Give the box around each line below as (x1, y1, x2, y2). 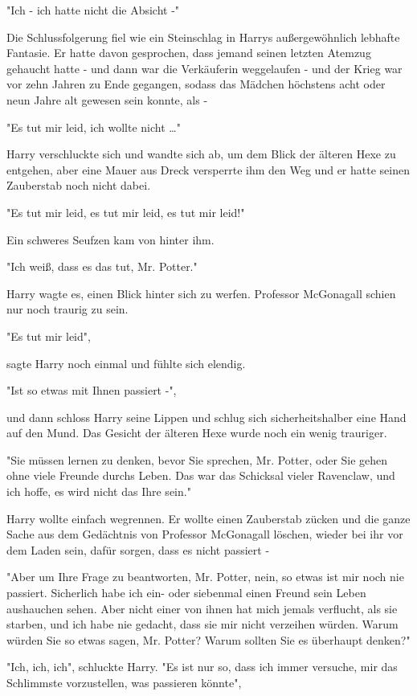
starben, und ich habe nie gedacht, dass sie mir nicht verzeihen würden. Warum (6, 616, 399, 633)
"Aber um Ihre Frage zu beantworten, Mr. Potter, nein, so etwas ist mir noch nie (6, 568, 404, 585)
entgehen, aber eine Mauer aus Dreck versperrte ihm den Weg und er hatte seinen (6, 161, 410, 178)
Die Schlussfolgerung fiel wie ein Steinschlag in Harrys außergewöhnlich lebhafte (6, 28, 400, 45)
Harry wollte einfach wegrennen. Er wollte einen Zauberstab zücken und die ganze (6, 510, 411, 526)
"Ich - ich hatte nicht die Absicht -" (6, 2, 180, 18)
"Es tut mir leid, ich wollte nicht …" (6, 118, 181, 135)
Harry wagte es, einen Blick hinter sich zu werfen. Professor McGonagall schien (6, 285, 396, 301)
